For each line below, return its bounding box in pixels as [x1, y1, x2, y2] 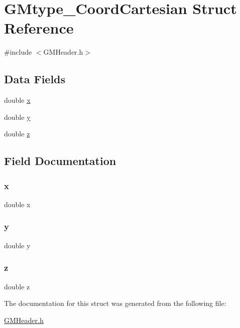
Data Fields [4, 71, 66, 87]
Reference [4, 18, 74, 38]
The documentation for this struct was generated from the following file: [4, 298, 226, 308]
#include [4, 47, 32, 57]
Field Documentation [4, 153, 116, 169]
